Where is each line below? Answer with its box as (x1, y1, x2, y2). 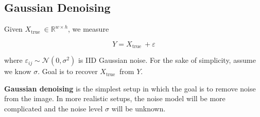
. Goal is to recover (38, 66, 98, 77)
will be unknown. (111, 103, 166, 114)
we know (4, 66, 31, 77)
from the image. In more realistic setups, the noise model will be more (4, 93, 226, 104)
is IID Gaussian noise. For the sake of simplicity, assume (78, 55, 256, 65)
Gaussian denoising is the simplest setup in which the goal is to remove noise (4, 83, 256, 93)
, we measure (68, 24, 109, 34)
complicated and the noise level (4, 103, 103, 114)
